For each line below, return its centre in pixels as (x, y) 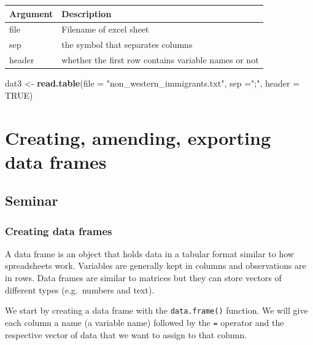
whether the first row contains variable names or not (160, 60)
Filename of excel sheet (105, 29)
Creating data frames (59, 231)
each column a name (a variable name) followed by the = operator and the (145, 322)
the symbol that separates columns (127, 45)
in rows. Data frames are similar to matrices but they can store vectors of (143, 278)
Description (87, 13)
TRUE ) (19, 95)
